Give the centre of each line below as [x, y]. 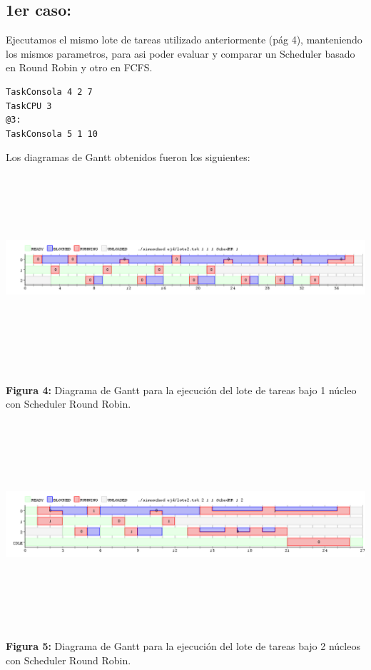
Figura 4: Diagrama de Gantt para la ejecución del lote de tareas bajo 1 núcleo [181, 390]
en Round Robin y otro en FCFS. [79, 67]
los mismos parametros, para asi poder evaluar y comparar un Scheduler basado [181, 53]
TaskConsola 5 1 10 [52, 134]
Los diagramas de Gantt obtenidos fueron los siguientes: [128, 157]
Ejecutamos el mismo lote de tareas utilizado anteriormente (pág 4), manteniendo [184, 40]
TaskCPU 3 [29, 106]
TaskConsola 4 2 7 [49, 92]
